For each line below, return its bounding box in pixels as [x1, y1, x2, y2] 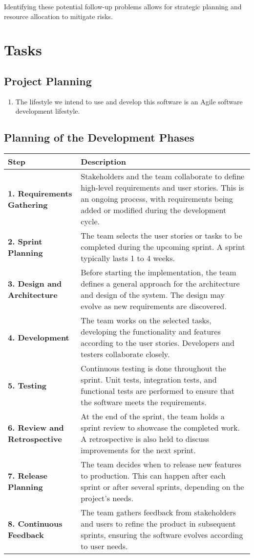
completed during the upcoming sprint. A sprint [81, 241, 245, 253]
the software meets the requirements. [81, 396, 207, 408]
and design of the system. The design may [81, 289, 225, 301]
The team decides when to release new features [81, 459, 242, 470]
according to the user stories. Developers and [81, 337, 234, 349]
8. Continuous [8, 518, 63, 530]
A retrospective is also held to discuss [81, 433, 210, 445]
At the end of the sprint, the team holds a [81, 411, 225, 422]
